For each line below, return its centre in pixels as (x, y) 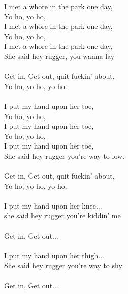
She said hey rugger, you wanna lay (59, 56)
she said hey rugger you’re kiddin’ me (62, 215)
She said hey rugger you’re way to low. (65, 155)
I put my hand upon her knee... (53, 205)
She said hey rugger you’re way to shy (63, 265)
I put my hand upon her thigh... (54, 255)
